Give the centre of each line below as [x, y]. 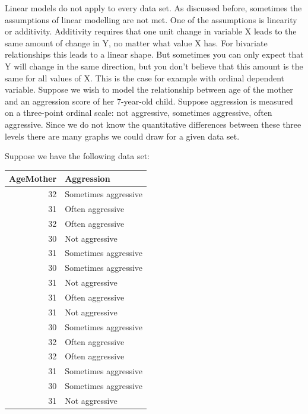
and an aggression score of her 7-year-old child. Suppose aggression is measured [149, 101]
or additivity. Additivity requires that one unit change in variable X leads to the [151, 31]
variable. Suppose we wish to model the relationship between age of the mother [149, 89]
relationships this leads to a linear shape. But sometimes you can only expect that [154, 54]
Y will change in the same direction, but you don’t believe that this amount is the [154, 66]
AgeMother [33, 178]
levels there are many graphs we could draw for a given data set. [122, 136]
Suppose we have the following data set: [77, 156]
